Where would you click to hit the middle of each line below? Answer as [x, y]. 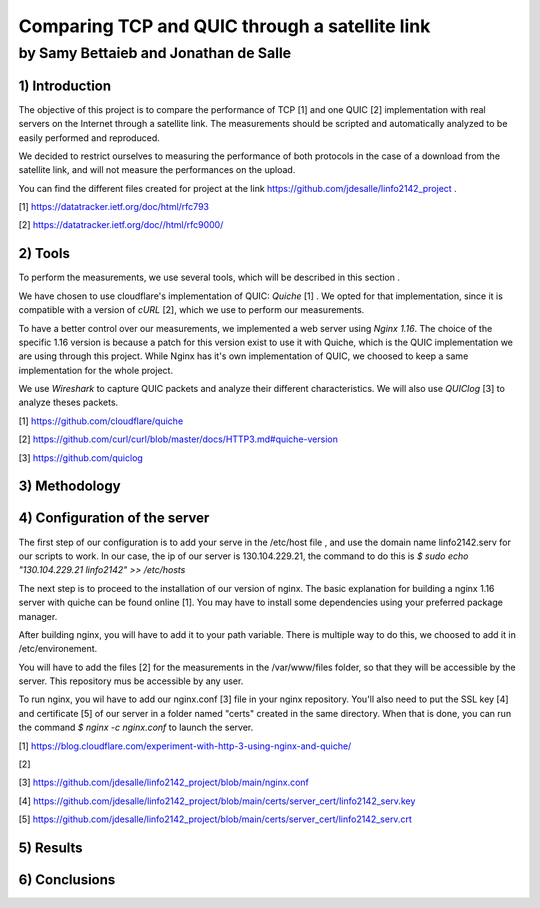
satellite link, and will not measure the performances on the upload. [157, 170]
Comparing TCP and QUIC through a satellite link [224, 26]
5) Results [51, 848]
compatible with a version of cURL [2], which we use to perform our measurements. [191, 310]
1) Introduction [65, 85]
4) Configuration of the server [114, 518]
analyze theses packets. [68, 402]
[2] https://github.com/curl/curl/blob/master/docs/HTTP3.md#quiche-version [178, 439]
